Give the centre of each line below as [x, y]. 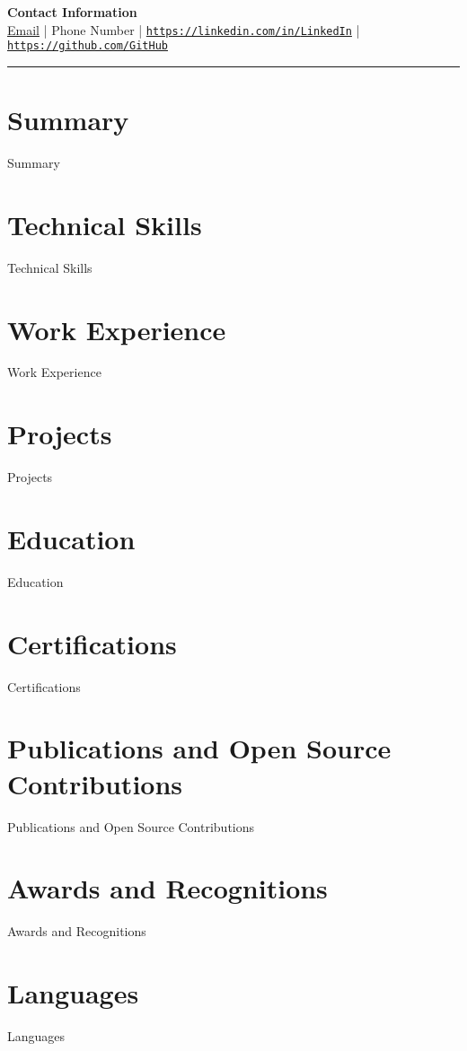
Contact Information [72, 12]
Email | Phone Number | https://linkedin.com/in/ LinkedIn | [184, 29]
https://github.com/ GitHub [88, 46]
